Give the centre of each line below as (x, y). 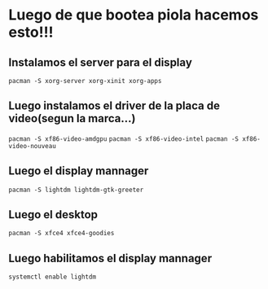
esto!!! (31, 32)
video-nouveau (33, 146)
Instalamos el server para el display (101, 62)
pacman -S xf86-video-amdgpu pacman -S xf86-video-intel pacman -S (123, 139)
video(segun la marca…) (72, 118)
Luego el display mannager (79, 171)
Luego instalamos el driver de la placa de (114, 106)
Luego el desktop (53, 215)
